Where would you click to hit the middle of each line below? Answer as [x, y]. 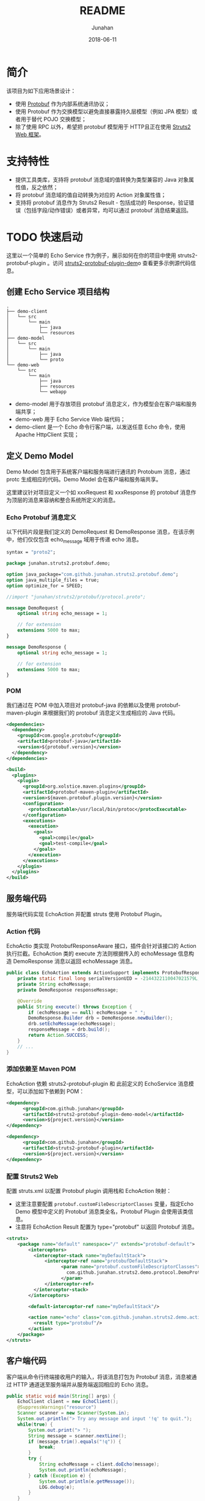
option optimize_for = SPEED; [45, 585]
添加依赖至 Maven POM [41, 1069]
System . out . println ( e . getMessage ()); [87, 1481]
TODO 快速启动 [45, 237]
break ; [47, 1447]
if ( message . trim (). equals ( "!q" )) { [75, 1442]
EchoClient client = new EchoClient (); [68, 1402]
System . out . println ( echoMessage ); [83, 1470]
